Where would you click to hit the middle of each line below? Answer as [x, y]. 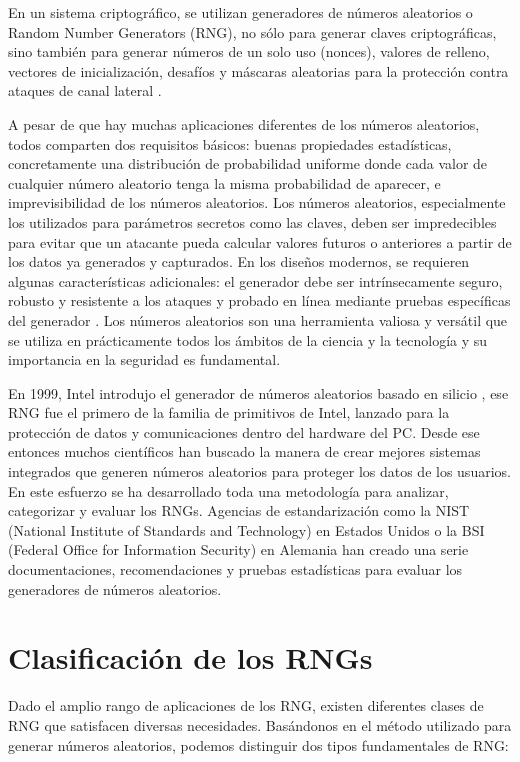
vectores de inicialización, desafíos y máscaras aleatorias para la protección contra [258, 70]
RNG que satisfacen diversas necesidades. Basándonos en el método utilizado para [260, 724]
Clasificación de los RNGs [190, 657]
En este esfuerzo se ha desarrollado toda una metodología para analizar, [228, 490]
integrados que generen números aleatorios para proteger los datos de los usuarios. [259, 471]
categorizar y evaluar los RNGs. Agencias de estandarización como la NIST [239, 510]
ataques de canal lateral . [85, 90]
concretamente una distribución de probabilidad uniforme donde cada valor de [248, 163]
